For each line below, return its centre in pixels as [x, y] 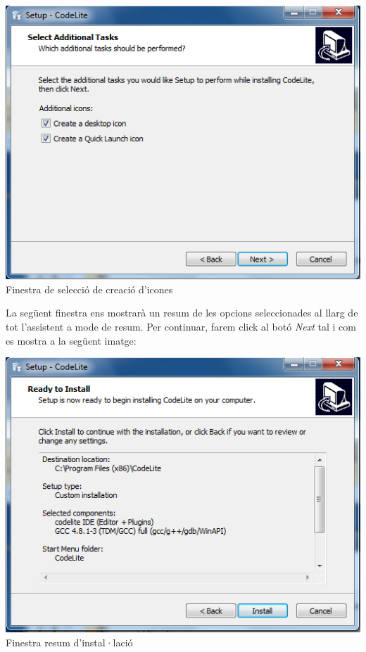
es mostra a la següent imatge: [71, 340]
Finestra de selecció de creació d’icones [89, 289]
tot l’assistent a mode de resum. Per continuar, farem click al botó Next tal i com [181, 327]
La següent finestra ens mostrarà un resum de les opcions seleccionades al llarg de [182, 313]
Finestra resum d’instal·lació [69, 643]
